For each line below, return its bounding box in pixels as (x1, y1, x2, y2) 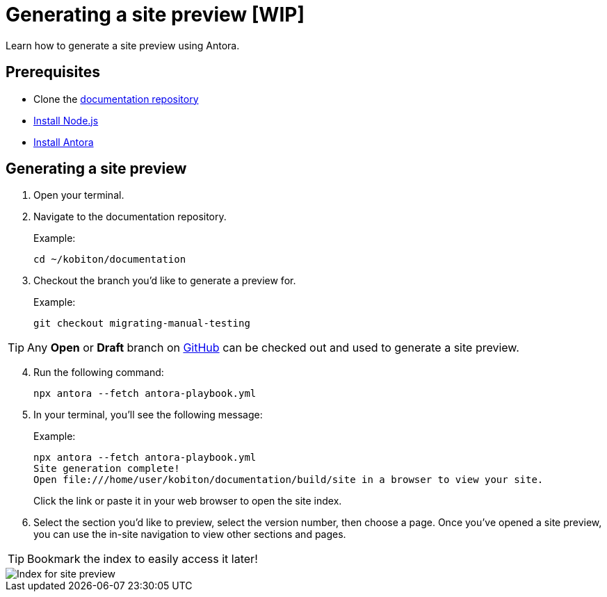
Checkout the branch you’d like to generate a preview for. (33, 275, 296, 287)
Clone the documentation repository (33, 92, 199, 105)
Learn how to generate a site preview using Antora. (6, 39, 240, 51)
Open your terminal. (33, 189, 124, 202)
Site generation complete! (33, 463, 180, 475)
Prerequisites (6, 63, 100, 81)
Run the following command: (33, 366, 164, 379)
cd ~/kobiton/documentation (33, 254, 186, 265)
